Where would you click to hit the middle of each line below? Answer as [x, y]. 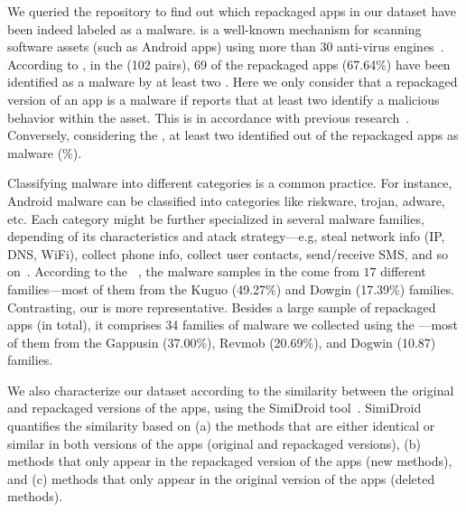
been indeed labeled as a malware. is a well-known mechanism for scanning [214, 28]
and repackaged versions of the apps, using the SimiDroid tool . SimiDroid [214, 408]
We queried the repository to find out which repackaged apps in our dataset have [232, 11]
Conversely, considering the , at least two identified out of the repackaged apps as [233, 135]
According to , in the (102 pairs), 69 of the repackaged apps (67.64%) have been [229, 64]
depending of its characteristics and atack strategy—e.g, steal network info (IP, [226, 236]
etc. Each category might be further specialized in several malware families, [216, 218]
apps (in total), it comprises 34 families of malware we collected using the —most [233, 325]
